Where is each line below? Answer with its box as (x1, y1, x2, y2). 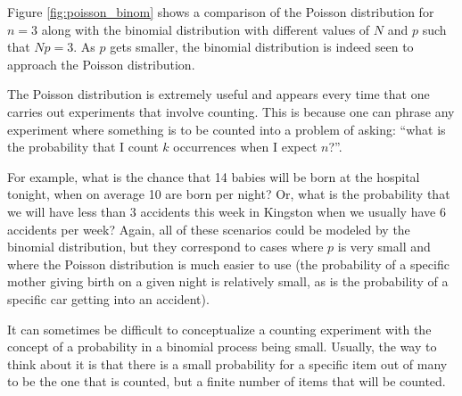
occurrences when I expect (173, 137, 318, 156)
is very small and (337, 237, 431, 256)
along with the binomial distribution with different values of (41, 20, 370, 38)
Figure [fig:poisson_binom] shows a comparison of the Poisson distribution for (7, 3, 434, 21)
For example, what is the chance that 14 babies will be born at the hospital (7, 167, 420, 186)
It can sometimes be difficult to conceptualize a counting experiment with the (7, 319, 432, 338)
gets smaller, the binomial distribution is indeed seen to (110, 37, 414, 56)
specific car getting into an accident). (7, 289, 210, 308)
